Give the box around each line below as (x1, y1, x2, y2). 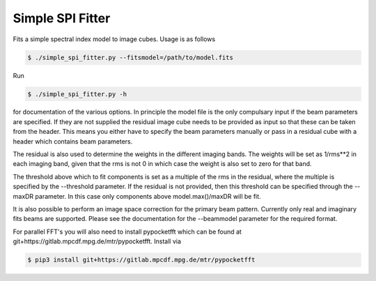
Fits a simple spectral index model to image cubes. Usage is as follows (13, 35, 216, 43)
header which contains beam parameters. (13, 137, 133, 146)
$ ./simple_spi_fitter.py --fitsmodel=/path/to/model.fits (27, 53, 233, 61)
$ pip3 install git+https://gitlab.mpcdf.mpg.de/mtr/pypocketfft (27, 256, 256, 264)
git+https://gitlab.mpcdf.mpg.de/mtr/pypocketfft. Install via (13, 237, 181, 245)
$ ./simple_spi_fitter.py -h (27, 90, 127, 98)
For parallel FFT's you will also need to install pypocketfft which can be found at (13, 227, 242, 236)
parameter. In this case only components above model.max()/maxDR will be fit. (35, 192, 261, 200)
